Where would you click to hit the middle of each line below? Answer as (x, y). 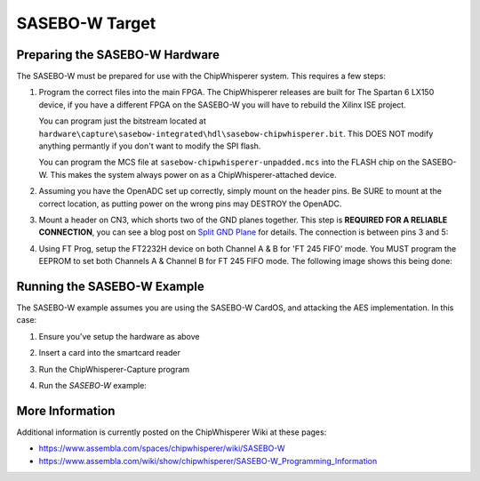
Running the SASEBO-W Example (110, 286)
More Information (66, 410)
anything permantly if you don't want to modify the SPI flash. (150, 146)
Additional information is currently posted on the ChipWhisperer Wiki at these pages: (172, 432)
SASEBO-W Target (86, 23)
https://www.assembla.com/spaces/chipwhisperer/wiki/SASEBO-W (162, 448)
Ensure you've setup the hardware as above (119, 336)
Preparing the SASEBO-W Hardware (118, 55)
